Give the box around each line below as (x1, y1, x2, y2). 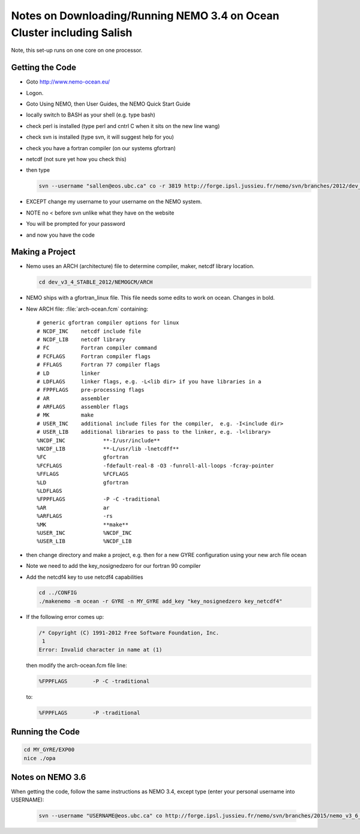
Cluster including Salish (11, 26, 133, 39)
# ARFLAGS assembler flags (37, 403, 129, 410)
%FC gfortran (37, 454, 129, 461)
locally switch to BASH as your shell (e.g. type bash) (26, 111, 155, 118)
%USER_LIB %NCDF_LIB (37, 538, 132, 545)
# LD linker (37, 370, 100, 377)
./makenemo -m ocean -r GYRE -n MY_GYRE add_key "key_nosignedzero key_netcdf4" (38, 598, 283, 604)
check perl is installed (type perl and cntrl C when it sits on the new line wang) (26, 122, 220, 129)
